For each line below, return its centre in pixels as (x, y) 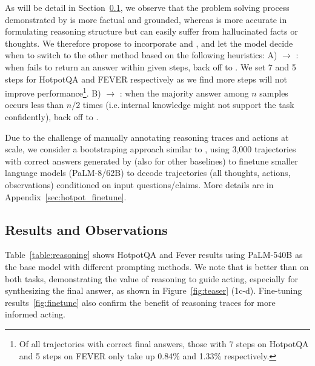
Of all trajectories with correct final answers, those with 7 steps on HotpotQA (164, 343)
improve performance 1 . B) (53, 92)
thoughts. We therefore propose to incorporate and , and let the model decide (149, 43)
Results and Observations (86, 229)
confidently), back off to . (52, 117)
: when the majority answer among (184, 93)
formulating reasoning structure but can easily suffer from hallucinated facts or (151, 31)
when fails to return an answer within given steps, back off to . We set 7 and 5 (151, 66)
